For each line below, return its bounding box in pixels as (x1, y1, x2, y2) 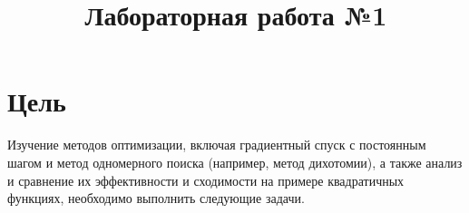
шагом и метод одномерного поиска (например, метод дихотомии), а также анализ (7, 152, 463, 171)
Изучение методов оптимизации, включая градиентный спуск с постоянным (7, 135, 426, 154)
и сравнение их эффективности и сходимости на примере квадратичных (7, 170, 405, 189)
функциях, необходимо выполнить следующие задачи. (7, 189, 305, 208)
